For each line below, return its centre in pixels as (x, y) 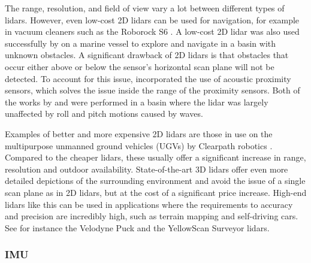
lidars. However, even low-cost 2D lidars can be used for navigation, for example (152, 19)
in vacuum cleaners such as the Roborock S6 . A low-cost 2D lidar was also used (152, 31)
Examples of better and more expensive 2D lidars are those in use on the (139, 133)
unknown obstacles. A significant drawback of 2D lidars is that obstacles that (147, 55)
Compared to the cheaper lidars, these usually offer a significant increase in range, (155, 157)
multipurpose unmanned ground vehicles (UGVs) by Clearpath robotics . (139, 145)
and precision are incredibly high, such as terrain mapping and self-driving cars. (152, 216)
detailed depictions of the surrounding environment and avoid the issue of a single (155, 181)
